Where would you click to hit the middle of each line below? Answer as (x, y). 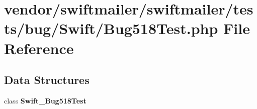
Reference (39, 48)
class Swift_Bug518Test (45, 100)
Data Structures (47, 80)
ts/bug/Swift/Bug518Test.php (111, 28)
